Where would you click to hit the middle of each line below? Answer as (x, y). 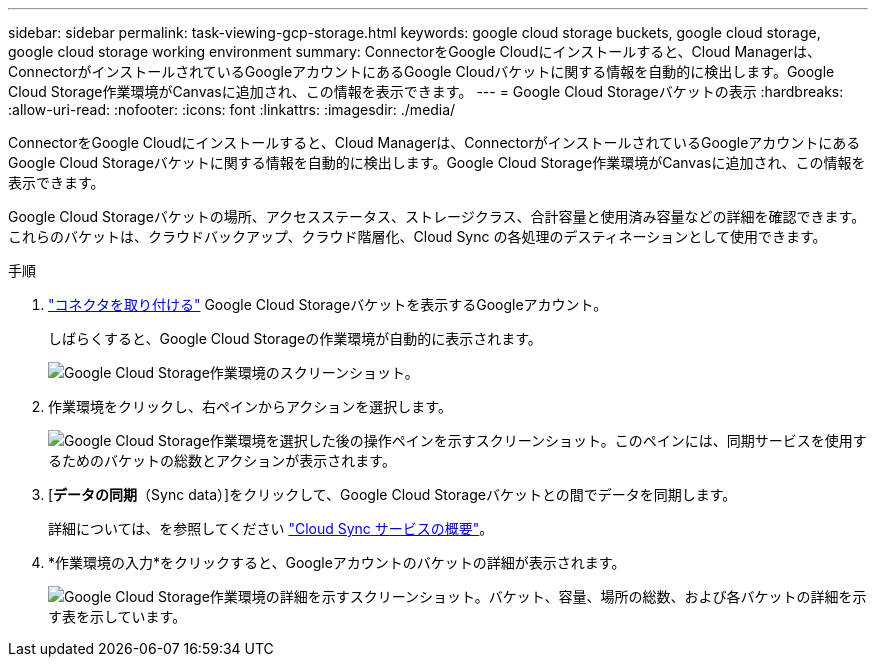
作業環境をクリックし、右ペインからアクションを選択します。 (250, 406)
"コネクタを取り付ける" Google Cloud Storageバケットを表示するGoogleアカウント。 (328, 304)
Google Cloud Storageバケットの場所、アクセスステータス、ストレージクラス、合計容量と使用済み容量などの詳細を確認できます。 (437, 216)
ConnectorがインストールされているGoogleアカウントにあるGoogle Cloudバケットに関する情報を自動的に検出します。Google (421, 71)
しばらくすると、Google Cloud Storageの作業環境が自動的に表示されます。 (295, 338)
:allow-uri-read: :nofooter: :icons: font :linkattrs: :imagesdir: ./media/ (232, 109)
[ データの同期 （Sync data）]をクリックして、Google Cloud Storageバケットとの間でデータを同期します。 (392, 494)
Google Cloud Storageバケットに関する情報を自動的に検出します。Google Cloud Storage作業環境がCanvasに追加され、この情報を (437, 162)
